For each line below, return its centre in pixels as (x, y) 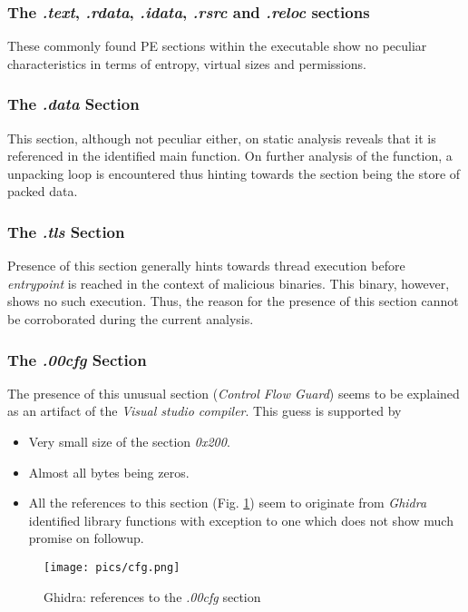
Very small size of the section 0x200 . (129, 441)
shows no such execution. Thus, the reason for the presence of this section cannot (233, 301)
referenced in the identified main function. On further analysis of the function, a (230, 156)
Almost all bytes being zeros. (109, 472)
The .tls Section (66, 231)
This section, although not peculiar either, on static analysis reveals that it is (222, 138)
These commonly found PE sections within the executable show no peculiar (217, 46)
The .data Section (73, 104)
